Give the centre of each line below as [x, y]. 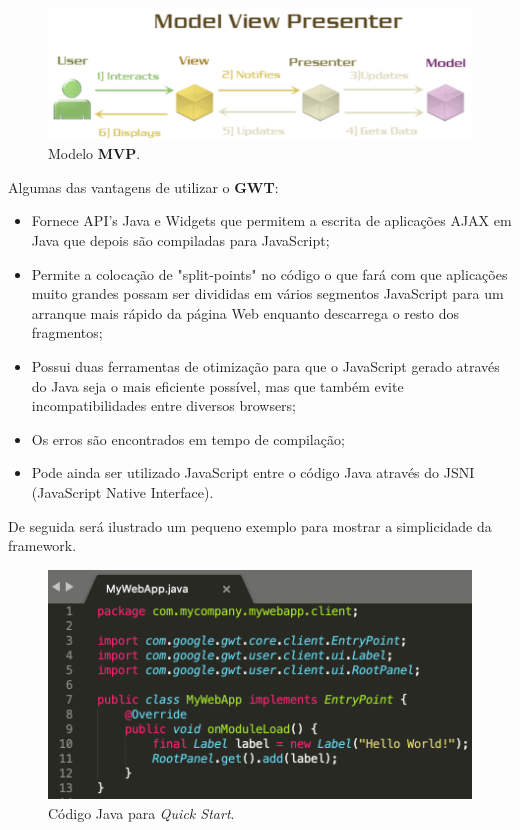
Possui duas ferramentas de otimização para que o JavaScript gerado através [265, 366]
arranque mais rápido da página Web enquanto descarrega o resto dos [245, 312]
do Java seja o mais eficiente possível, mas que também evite [217, 385]
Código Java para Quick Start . [141, 812]
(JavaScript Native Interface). [122, 491]
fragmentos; [67, 332]
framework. [42, 545]
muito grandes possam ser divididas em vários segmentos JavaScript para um [267, 293]
